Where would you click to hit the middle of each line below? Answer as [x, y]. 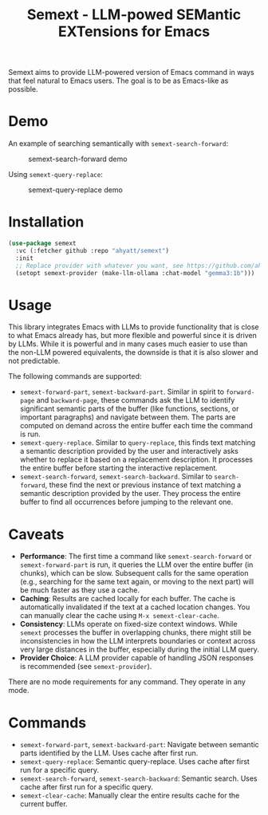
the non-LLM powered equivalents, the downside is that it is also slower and [133, 352]
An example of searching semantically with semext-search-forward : [118, 144]
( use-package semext [43, 244]
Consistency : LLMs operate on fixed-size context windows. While [128, 624]
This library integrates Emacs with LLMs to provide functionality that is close [134, 327]
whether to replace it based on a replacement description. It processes [136, 459]
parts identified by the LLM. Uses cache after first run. [109, 753]
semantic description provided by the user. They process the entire [130, 494]
